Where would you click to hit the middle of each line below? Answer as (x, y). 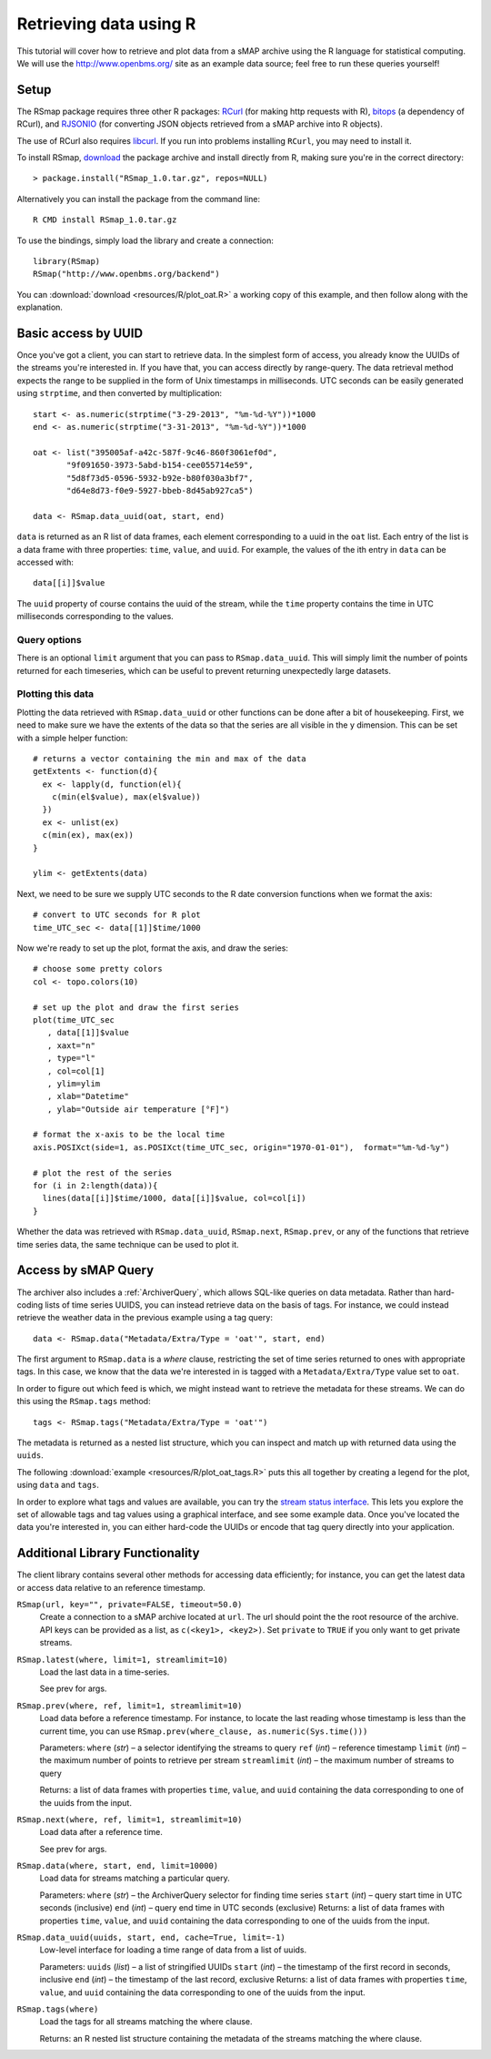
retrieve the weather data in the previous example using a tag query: (145, 1318)
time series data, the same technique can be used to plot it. (128, 1244)
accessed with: (45, 562)
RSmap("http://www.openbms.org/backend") (126, 274)
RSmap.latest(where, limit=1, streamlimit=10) (122, 1659)
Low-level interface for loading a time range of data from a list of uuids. (173, 1950)
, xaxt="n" (71, 1045)
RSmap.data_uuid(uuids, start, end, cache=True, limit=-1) (151, 1938)
